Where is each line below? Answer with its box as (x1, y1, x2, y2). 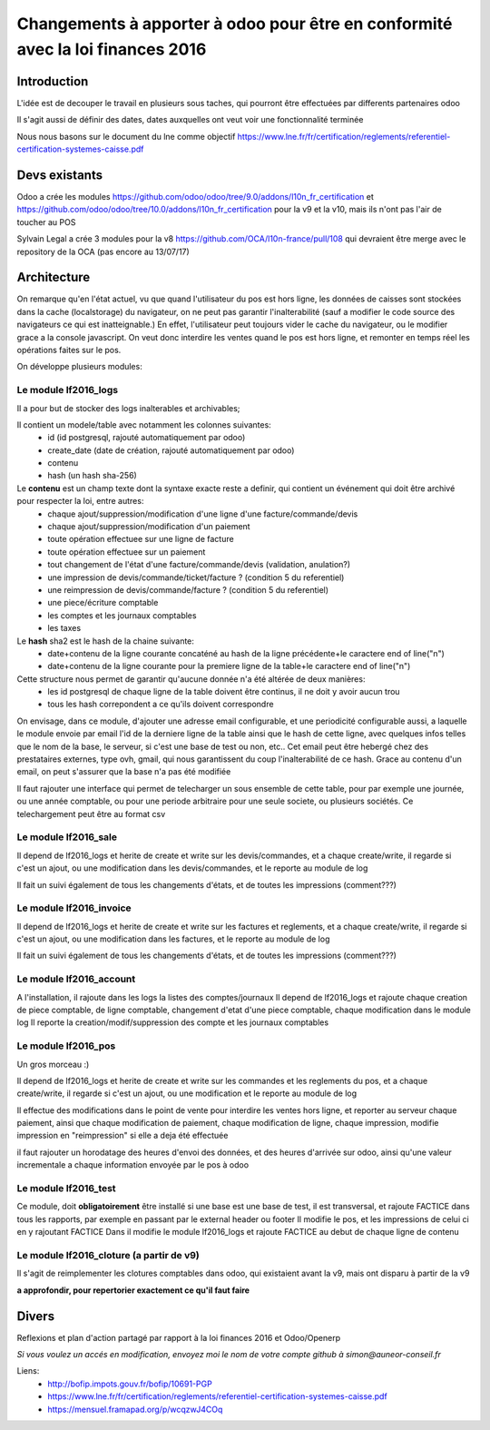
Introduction (16, 74, 89, 89)
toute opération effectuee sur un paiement (47, 546, 206, 557)
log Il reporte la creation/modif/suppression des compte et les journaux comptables (16, 1017, 329, 1028)
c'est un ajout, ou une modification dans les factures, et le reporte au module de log (16, 933, 330, 944)
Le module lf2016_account (16, 972, 136, 985)
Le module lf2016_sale (16, 831, 118, 843)
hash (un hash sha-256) (47, 470, 138, 481)
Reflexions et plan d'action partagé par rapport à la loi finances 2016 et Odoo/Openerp (16, 1332, 341, 1343)
